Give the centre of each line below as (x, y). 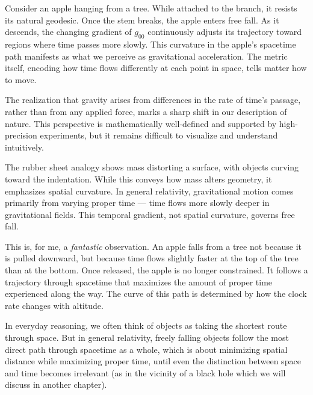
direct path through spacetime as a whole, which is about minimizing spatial (146, 349)
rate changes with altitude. (54, 305)
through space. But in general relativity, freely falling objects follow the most (147, 337)
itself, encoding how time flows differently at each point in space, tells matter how (156, 68)
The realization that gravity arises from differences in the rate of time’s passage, (153, 100)
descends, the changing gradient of (68, 32)
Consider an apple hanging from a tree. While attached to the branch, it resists (151, 8)
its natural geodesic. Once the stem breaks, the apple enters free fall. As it (142, 20)
